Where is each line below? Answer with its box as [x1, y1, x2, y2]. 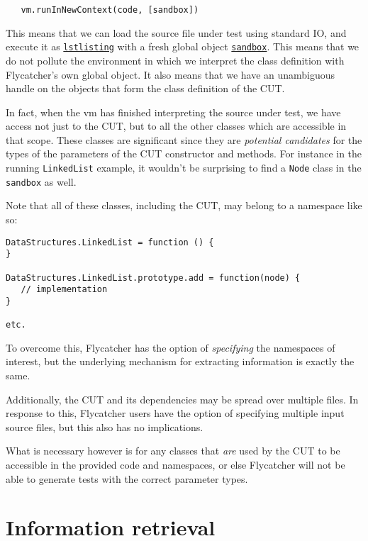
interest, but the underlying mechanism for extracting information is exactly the [6, 354, 355, 369]
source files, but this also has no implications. [6, 419, 203, 434]
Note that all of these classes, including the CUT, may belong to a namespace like [6, 198, 362, 213]
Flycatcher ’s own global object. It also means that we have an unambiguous [6, 67, 335, 82]
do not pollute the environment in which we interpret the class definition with [6, 52, 345, 67]
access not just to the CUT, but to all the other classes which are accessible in [6, 118, 347, 133]
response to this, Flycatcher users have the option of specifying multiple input [6, 406, 345, 420]
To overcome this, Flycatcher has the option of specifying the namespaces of [6, 340, 335, 355]
